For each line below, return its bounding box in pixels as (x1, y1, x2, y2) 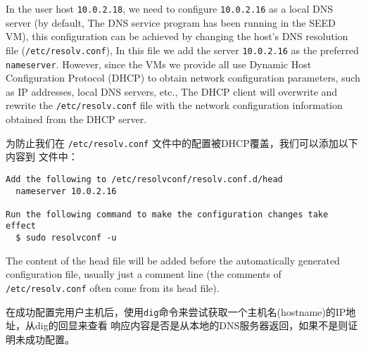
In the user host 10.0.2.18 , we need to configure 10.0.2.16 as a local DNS (6, 1, 333, 15)
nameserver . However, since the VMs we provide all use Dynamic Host (6, 56, 312, 71)
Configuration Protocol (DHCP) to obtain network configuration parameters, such (6, 70, 360, 85)
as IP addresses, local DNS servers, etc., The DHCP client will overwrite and (6, 84, 338, 98)
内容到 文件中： (6, 149, 78, 164)
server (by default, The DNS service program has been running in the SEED (6, 15, 336, 30)
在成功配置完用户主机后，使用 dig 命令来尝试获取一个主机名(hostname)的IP (6, 304, 346, 319)
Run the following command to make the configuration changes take (6, 209, 329, 219)
